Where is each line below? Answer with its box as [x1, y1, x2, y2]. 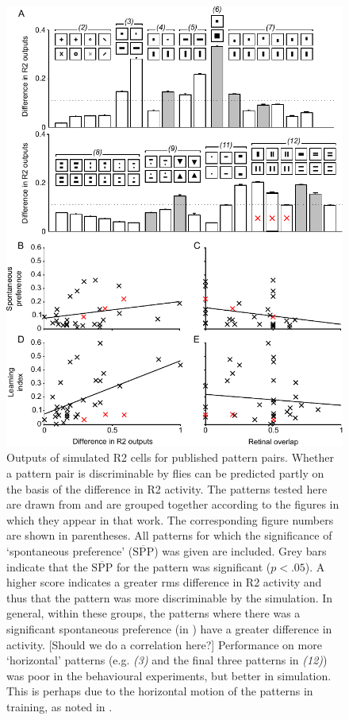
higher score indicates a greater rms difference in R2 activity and [6, 574, 322, 590]
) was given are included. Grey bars [154, 542, 327, 559]
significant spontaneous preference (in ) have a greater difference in [6, 620, 332, 637]
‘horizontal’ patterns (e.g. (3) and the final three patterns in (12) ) [6, 652, 328, 668]
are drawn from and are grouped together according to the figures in [6, 496, 339, 513]
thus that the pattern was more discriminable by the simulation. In [6, 589, 333, 606]
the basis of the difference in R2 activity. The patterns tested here [6, 480, 328, 497]
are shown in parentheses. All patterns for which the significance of [6, 527, 332, 544]
